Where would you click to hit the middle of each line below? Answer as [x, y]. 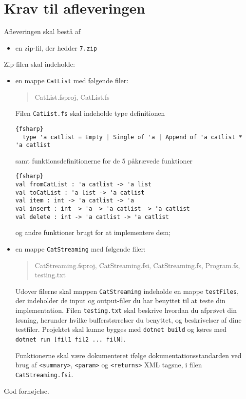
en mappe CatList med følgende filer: [72, 80]
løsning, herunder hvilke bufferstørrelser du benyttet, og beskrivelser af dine [128, 319]
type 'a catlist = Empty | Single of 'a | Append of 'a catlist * [132, 137]
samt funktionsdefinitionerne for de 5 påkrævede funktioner [104, 160]
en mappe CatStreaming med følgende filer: [80, 248]
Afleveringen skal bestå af [42, 31]
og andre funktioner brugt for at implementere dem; [93, 232]
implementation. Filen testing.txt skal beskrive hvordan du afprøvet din [126, 310]
